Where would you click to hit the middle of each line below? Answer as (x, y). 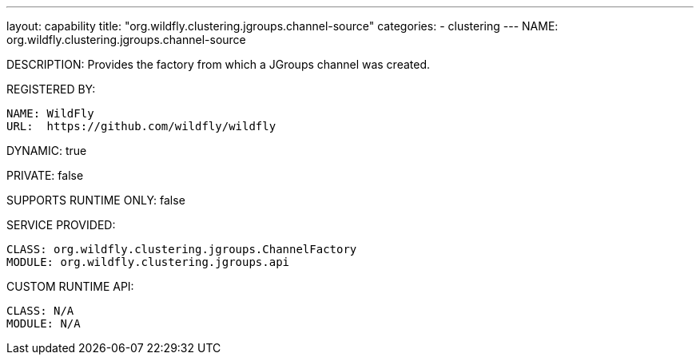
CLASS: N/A (40, 311)
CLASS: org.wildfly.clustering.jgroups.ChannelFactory (182, 249)
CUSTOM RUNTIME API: (70, 286)
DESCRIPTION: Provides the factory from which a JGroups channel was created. (219, 64)
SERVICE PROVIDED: (61, 225)
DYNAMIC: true (47, 151)
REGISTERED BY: (51, 89)
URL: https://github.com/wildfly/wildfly (141, 126)
